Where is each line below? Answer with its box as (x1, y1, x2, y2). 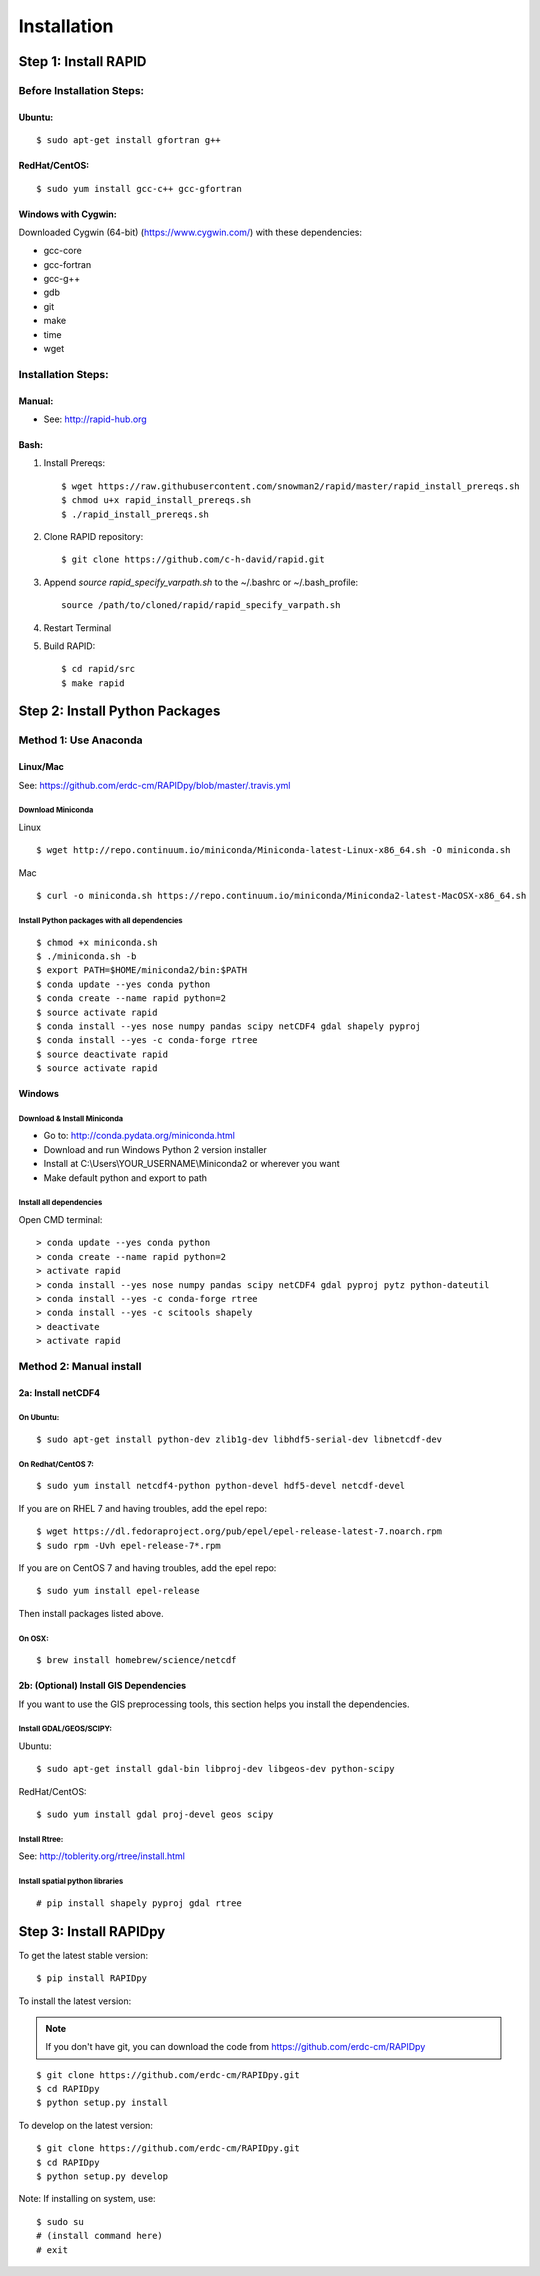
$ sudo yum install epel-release (36, 1585, 200, 1597)
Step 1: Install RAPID (18, 53, 147, 70)
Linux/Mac (18, 761, 65, 773)
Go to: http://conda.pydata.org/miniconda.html (43, 1130, 235, 1142)
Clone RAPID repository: (43, 530, 144, 542)
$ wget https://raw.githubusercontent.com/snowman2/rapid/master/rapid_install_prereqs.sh (61, 480, 520, 492)
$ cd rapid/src (61, 663, 136, 675)
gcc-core (43, 245, 82, 257)
